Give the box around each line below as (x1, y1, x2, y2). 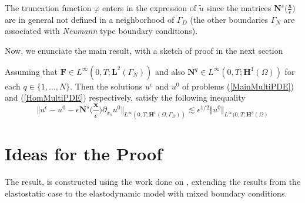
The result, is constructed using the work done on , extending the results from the (5, 176, 301, 188)
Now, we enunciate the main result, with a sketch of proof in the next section (5, 44, 283, 57)
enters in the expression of (102, 2, 197, 13)
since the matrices (206, 2, 272, 13)
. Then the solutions (70, 80, 143, 92)
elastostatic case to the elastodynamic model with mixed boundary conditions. (5, 187, 287, 199)
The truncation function (5, 2, 92, 13)
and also (155, 65, 185, 77)
